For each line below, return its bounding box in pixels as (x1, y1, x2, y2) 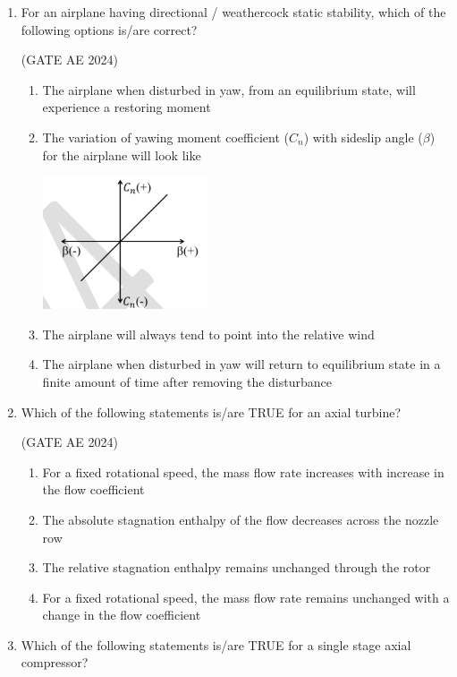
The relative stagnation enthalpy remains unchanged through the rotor (42, 558, 431, 577)
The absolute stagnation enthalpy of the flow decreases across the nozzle (42, 510, 439, 528)
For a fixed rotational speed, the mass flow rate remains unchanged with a (42, 587, 450, 606)
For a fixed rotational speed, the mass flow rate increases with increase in (42, 462, 444, 481)
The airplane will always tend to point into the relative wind (42, 324, 375, 343)
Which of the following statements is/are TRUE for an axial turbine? (21, 402, 402, 421)
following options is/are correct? (21, 20, 198, 39)
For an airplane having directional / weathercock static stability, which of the (21, 3, 446, 21)
